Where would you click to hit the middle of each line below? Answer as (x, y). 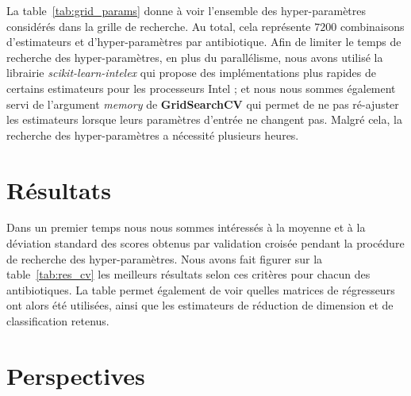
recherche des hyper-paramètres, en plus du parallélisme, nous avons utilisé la (195, 57)
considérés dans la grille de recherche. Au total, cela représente (159, 26)
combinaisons (372, 26)
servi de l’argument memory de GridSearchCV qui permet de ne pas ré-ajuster (203, 104)
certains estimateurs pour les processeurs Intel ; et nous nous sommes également (201, 88)
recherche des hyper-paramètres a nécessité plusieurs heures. (153, 135)
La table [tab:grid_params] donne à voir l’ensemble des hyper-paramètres (186, 10)
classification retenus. (58, 321)
